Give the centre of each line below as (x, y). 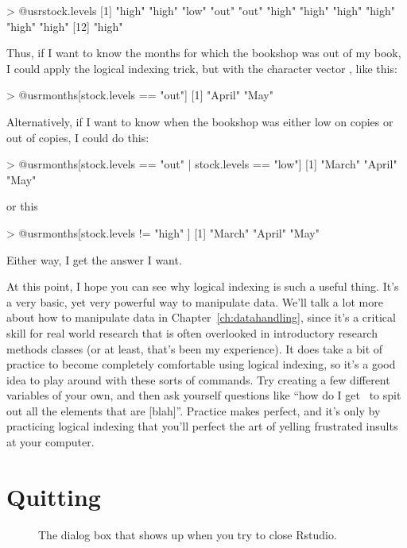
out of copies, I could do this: (78, 137)
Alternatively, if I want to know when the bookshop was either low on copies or (200, 121)
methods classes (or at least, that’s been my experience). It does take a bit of (195, 348)
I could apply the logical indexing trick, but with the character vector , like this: (202, 68)
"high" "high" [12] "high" (65, 26)
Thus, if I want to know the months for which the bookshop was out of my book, (204, 53)
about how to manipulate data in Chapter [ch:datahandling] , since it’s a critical (201, 317)
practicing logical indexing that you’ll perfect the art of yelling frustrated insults (202, 426)
